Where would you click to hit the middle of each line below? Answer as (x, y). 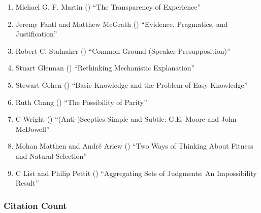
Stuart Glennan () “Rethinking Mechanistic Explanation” (105, 68)
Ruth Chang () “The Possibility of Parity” (81, 102)
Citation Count (35, 205)
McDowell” (32, 129)
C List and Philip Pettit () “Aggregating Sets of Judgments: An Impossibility (136, 173)
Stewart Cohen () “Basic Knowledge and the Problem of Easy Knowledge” (132, 84)
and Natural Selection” (51, 155)
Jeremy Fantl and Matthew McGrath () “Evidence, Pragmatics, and (122, 24)
